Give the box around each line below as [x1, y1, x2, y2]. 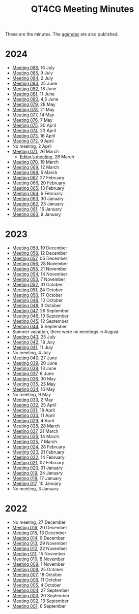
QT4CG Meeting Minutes [31, 3, 134, 15]
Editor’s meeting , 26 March [19, 154, 75, 160]
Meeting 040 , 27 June [12, 355, 57, 361]
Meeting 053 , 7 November [12, 276, 65, 282]
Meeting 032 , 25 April [12, 402, 56, 408]
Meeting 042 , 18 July [12, 339, 55, 345]
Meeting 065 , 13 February [12, 185, 65, 191]
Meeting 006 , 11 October [12, 577, 62, 582]
